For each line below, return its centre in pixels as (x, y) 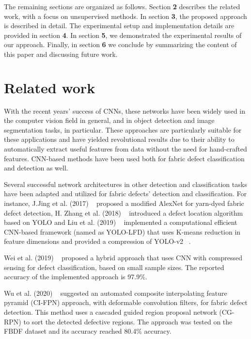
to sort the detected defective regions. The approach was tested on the (128, 321)
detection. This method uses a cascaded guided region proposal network (110, 312)
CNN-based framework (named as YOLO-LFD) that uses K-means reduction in (122, 231)
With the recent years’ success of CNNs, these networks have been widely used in (125, 110)
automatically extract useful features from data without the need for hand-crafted (125, 149)
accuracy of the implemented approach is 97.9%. (76, 277)
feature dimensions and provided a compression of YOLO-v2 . (97, 241)
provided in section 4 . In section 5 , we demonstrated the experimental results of (123, 35)
